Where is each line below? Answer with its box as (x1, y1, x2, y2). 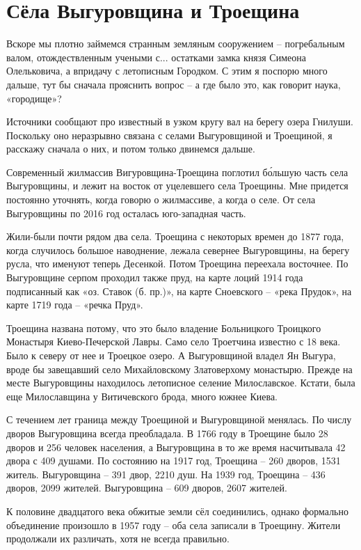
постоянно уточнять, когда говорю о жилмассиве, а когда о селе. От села (6, 192, 316, 207)
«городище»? (6, 91, 62, 105)
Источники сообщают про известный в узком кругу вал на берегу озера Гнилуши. (6, 114, 353, 129)
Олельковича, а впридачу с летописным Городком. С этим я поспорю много (6, 63, 328, 78)
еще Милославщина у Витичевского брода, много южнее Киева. (6, 388, 278, 403)
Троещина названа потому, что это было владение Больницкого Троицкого (6, 320, 321, 335)
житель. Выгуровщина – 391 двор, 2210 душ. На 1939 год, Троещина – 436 (6, 466, 326, 481)
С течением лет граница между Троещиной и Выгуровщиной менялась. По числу (6, 412, 352, 427)
